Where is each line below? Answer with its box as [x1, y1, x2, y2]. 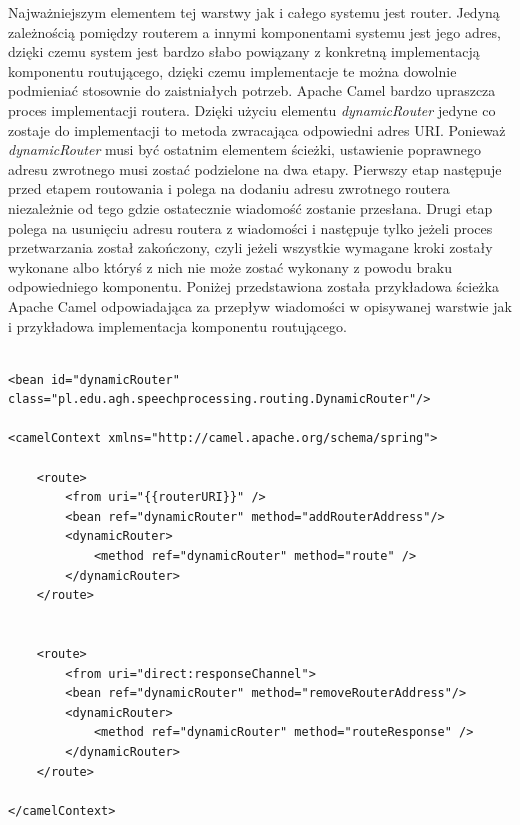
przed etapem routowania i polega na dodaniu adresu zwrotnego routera [8, 178, 450, 199]
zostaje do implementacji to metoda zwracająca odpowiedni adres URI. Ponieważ [8, 119, 506, 140]
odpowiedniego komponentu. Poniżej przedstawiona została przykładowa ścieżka [8, 276, 499, 297]
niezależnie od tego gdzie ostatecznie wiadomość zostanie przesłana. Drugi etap [8, 197, 493, 218]
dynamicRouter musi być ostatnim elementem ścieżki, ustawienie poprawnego [8, 139, 481, 160]
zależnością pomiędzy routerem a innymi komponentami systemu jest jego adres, [8, 21, 501, 42]
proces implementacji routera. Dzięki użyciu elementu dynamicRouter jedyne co [8, 99, 496, 120]
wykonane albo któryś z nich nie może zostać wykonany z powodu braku [8, 256, 452, 277]
